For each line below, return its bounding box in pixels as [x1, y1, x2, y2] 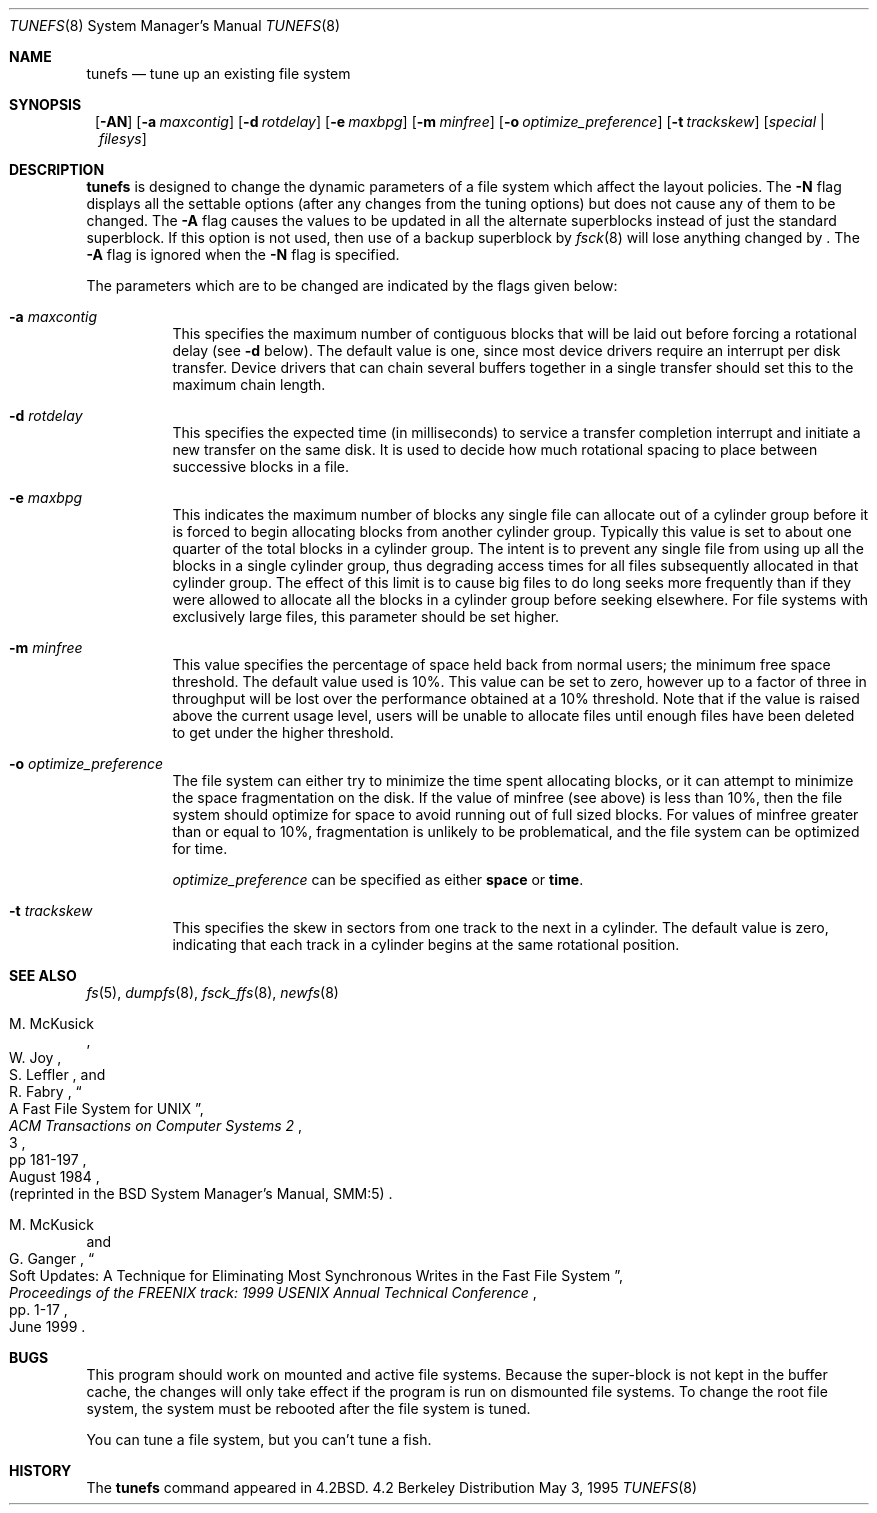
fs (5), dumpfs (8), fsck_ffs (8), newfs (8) [86, 984, 339, 1001]
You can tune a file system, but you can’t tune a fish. [86, 1431, 432, 1448]
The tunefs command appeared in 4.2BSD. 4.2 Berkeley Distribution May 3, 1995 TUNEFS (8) [86, 1479, 698, 1496]
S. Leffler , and [9, 1066, 106, 1083]
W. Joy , [9, 1049, 62, 1066]
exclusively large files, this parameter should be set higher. [172, 608, 560, 625]
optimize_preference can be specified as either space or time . [172, 871, 584, 888]
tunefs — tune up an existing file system [86, 65, 351, 82]
